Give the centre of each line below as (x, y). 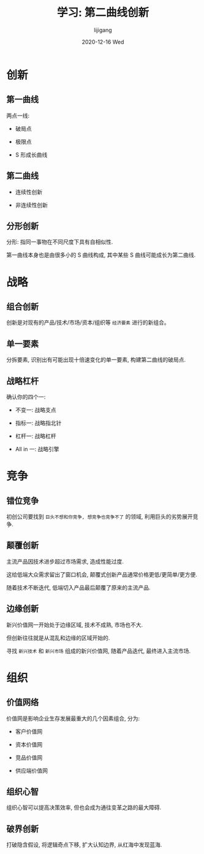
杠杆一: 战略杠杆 (36, 436)
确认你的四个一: (26, 397)
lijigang (103, 30)
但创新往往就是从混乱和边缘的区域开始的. (58, 638)
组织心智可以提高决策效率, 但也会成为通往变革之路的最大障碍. (84, 807)
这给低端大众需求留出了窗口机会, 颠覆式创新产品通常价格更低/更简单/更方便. (102, 574)
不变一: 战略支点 (36, 410)
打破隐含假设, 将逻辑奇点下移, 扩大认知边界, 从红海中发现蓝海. (84, 845)
